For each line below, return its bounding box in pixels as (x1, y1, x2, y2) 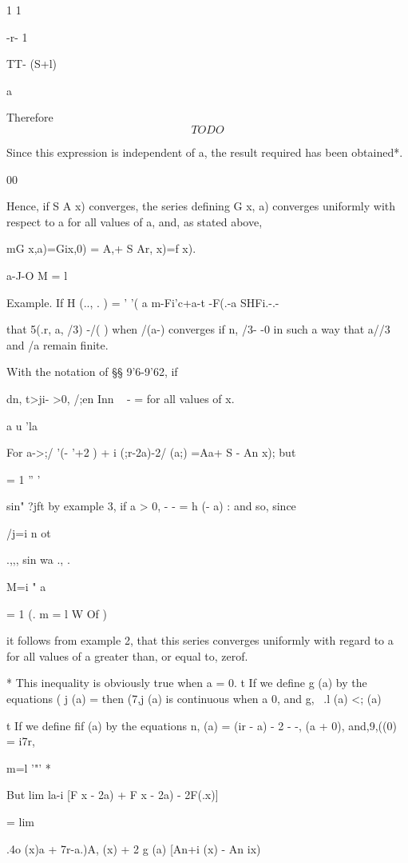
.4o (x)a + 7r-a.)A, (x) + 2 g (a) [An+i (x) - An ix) (6, 840, 261, 857)
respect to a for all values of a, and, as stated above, (6, 213, 263, 230)
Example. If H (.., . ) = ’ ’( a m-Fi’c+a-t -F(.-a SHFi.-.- (6, 294, 279, 310)
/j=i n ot (6, 524, 51, 541)
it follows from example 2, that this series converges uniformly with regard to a (6, 632, 394, 649)
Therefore (6, 109, 53, 126)
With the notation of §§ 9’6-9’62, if (6, 363, 178, 380)
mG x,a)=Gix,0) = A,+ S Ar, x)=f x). (6, 240, 196, 257)
